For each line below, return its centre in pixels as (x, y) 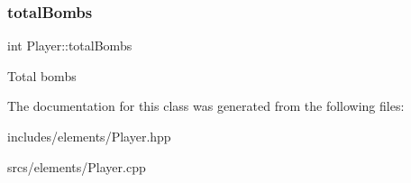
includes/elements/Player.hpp (89, 136)
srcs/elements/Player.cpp (77, 166)
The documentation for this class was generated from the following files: (206, 106)
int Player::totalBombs (70, 46)
